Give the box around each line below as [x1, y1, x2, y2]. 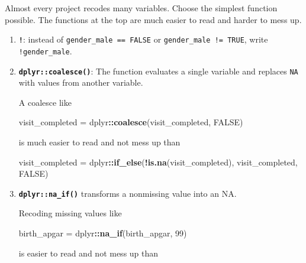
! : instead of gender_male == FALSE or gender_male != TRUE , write [18, 33, 268, 46]
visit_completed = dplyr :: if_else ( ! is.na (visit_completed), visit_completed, [18, 155, 298, 168]
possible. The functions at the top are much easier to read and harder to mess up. [5, 13, 302, 25]
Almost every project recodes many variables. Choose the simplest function [5, 2, 278, 14]
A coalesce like [18, 96, 72, 108]
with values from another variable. [18, 76, 143, 89]
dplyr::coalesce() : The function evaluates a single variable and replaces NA [18, 64, 298, 77]
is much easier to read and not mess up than [18, 135, 181, 148]
